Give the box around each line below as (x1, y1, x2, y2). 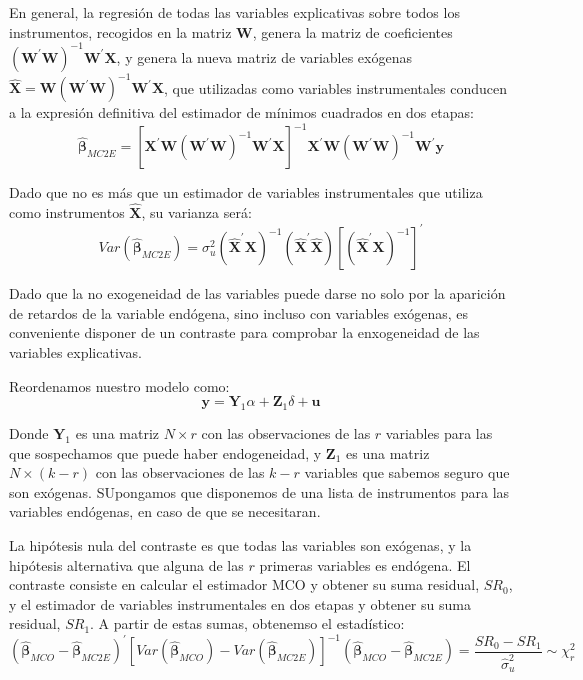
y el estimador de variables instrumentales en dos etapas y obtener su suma (9, 593, 471, 614)
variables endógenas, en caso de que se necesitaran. (9, 501, 321, 522)
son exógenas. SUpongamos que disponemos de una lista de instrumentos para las (9, 481, 510, 502)
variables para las (385, 422, 493, 443)
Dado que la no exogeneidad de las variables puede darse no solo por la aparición (9, 283, 506, 304)
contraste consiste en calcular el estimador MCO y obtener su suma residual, (9, 574, 480, 595)
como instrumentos (9, 202, 125, 223)
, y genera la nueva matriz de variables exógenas (116, 46, 412, 67)
